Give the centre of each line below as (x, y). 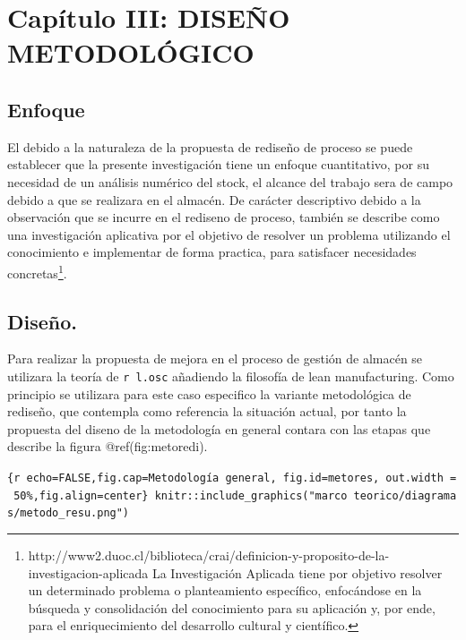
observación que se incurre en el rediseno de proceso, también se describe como (224, 217)
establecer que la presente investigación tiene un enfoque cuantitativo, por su (218, 164)
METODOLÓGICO (131, 52)
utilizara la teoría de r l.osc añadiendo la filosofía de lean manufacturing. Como (231, 375)
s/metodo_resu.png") (69, 513)
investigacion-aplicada (88, 572)
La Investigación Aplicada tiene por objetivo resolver (297, 572)
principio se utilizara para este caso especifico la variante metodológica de (209, 393)
